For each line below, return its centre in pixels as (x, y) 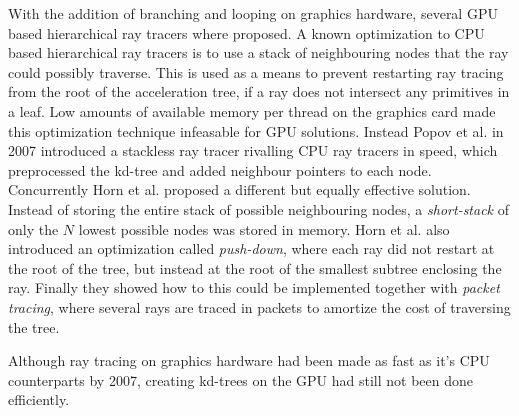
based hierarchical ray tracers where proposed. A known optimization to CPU (246, 32)
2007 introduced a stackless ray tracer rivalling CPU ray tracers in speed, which (253, 150)
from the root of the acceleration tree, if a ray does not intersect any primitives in (259, 91)
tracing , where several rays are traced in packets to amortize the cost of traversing (259, 306)
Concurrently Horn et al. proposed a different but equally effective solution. (239, 189)
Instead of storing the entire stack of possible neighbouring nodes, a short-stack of (259, 208)
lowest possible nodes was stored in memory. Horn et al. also (264, 228)
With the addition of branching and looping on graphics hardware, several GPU (253, 13)
